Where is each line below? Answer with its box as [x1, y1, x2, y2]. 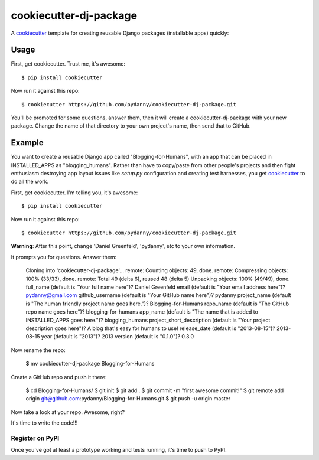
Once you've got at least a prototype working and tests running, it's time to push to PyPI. [11, 446, 227, 454]
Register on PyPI [11, 434, 60, 442]
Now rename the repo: [11, 346, 66, 354]
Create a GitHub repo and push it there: [11, 373, 107, 380]
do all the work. [11, 178, 49, 185]
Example [11, 138, 44, 148]
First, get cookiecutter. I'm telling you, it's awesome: [11, 189, 138, 196]
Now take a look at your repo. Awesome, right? [11, 408, 125, 416]
